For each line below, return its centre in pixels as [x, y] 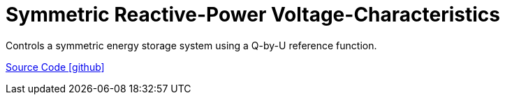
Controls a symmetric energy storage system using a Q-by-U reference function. [191, 45]
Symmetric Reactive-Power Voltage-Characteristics [253, 15]
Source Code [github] [55, 67]
